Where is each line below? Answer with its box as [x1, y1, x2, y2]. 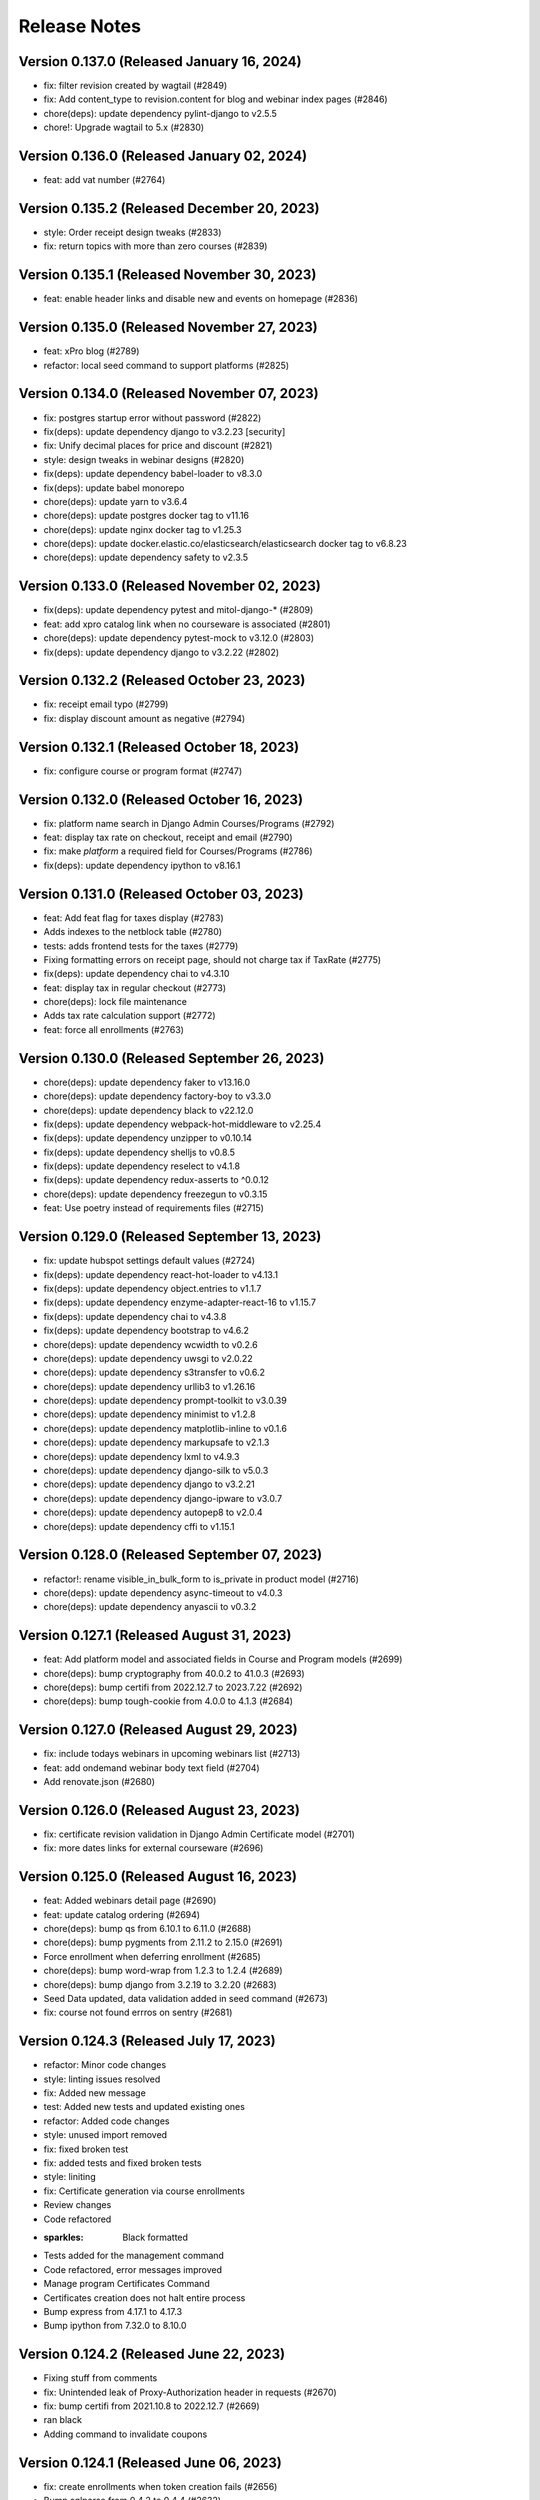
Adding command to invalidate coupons [43, 2428, 208, 2440]
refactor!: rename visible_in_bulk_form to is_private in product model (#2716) [43, 1573, 360, 1585]
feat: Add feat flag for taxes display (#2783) [43, 911, 224, 924]
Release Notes [18, 15, 142, 37]
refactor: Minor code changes [43, 2059, 167, 2071]
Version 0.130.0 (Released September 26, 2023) [18, 1050, 325, 1067]
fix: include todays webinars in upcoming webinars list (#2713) [43, 1748, 301, 1760]
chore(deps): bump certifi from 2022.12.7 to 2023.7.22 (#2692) [43, 1681, 303, 1693]
